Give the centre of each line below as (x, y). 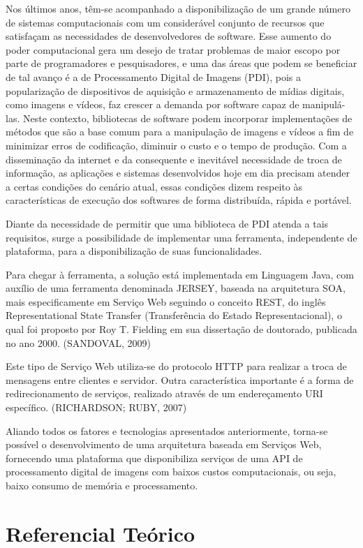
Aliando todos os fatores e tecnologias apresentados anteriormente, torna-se (167, 430)
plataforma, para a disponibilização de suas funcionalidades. (134, 251)
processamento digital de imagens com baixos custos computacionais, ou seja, (171, 472)
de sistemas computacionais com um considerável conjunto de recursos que (165, 22)
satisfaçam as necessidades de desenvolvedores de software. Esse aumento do (169, 36)
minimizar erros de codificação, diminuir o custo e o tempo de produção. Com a (176, 145)
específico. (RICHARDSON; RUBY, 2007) (96, 407)
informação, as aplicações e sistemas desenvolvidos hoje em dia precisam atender (178, 173)
